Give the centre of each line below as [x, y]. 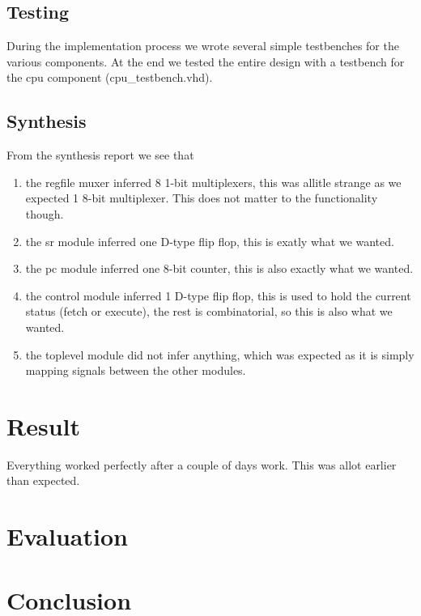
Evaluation [67, 536]
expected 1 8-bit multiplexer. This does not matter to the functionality [202, 198]
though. [45, 213]
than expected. [43, 480]
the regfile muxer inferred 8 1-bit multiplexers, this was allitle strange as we [213, 182]
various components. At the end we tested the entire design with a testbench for [206, 61]
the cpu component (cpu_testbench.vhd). [110, 77]
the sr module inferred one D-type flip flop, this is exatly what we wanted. [210, 241]
